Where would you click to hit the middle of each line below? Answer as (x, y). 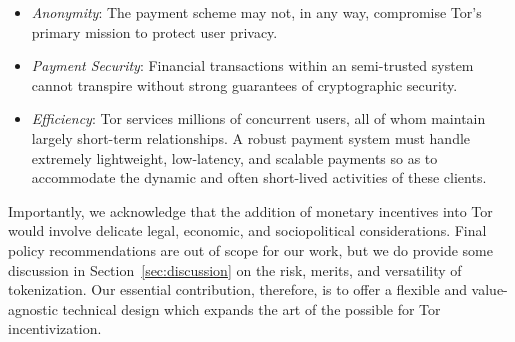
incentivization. (55, 328)
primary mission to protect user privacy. (154, 31)
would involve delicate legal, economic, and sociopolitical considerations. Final (247, 230)
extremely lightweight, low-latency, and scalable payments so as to (234, 157)
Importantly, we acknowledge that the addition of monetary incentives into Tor (250, 210)
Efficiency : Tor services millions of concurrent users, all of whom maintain (258, 118)
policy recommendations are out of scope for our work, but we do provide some (251, 249)
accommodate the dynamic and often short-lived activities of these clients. (259, 177)
